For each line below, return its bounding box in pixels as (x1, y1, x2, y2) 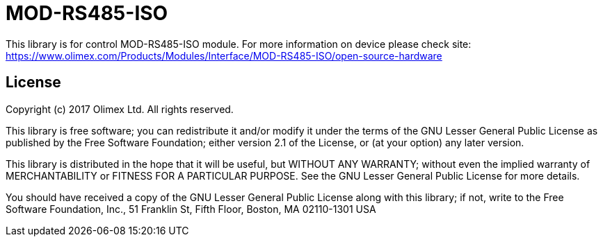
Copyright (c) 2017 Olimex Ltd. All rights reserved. (6, 103, 234, 115)
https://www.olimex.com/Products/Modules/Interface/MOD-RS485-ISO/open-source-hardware (6, 49, 442, 62)
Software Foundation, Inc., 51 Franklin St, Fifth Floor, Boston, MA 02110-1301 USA (6, 202, 376, 215)
